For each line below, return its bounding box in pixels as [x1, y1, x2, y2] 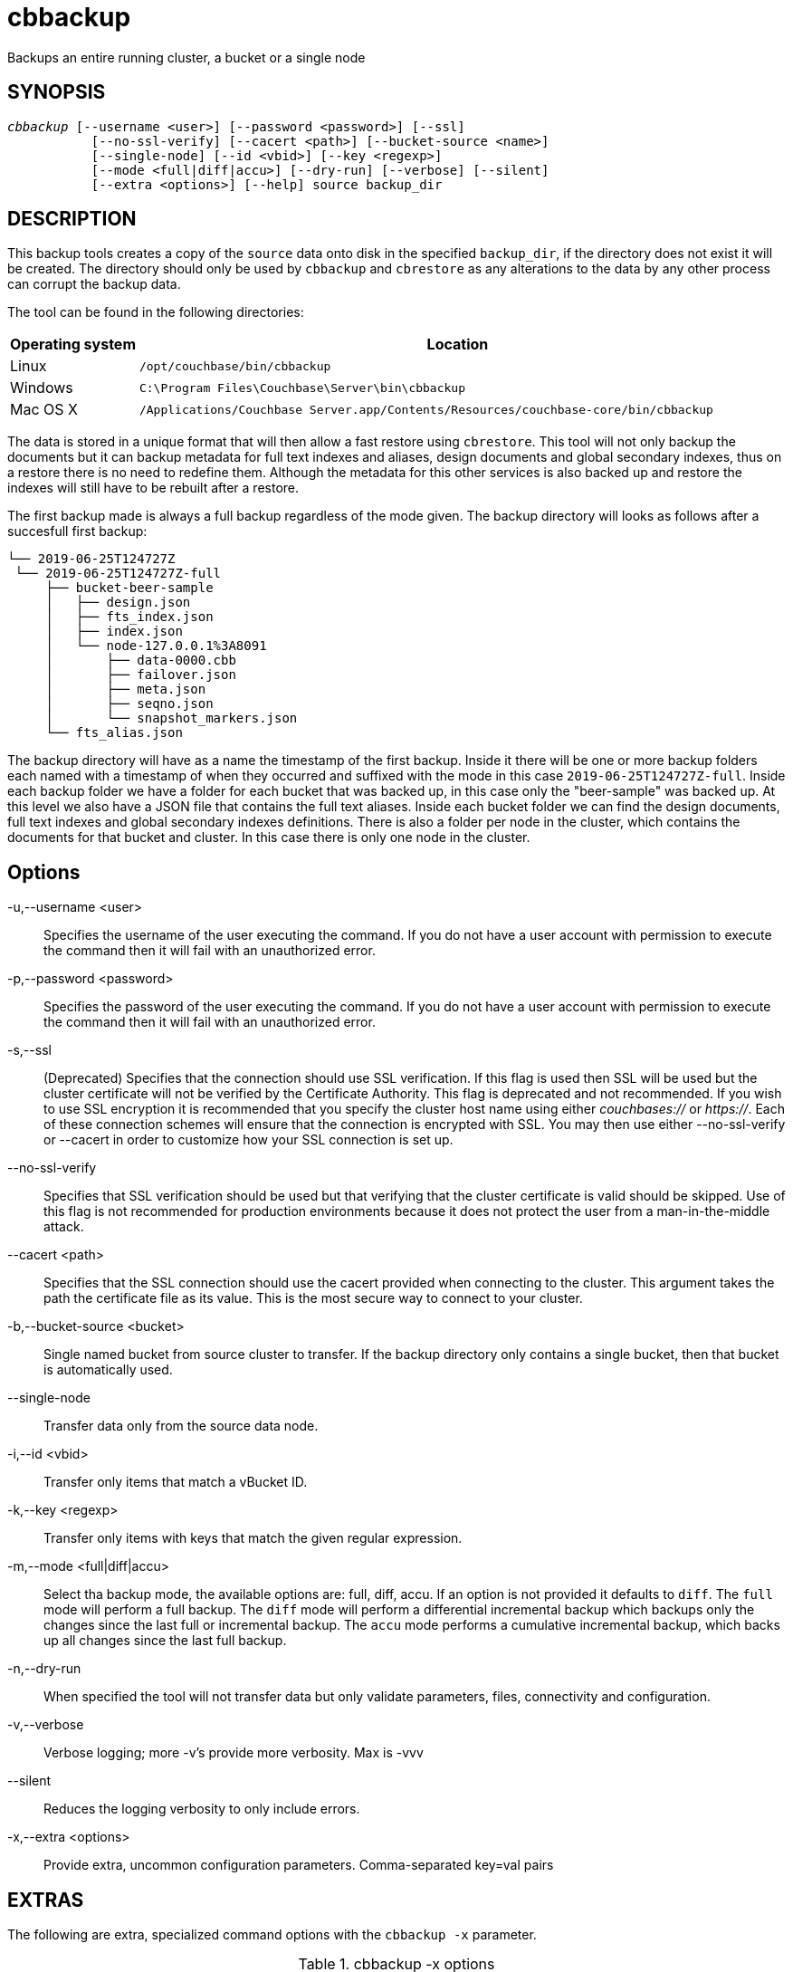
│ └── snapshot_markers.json [45, 711, 298, 726]
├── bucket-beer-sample [45, 580, 214, 596]
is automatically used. [43, 1362, 173, 1378]
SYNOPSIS [7, 81, 106, 104]
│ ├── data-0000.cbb [45, 653, 236, 668]
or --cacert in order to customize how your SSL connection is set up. [43, 1132, 454, 1148]
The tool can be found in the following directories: [7, 304, 304, 321]
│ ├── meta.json [45, 682, 206, 697]
